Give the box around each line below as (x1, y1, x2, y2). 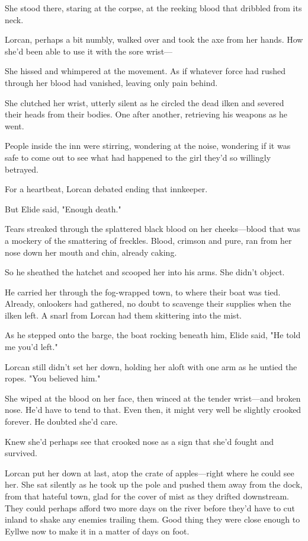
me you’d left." (5, 340, 58, 353)
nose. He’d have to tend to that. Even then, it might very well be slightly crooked (5, 403, 301, 416)
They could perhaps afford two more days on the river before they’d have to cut (5, 501, 295, 514)
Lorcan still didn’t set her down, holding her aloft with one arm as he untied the (5, 360, 297, 373)
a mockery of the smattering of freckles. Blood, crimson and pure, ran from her (5, 234, 292, 246)
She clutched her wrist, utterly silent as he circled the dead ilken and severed (5, 96, 284, 109)
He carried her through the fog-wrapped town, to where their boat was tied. (5, 285, 281, 298)
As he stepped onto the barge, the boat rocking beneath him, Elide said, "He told (5, 329, 301, 341)
